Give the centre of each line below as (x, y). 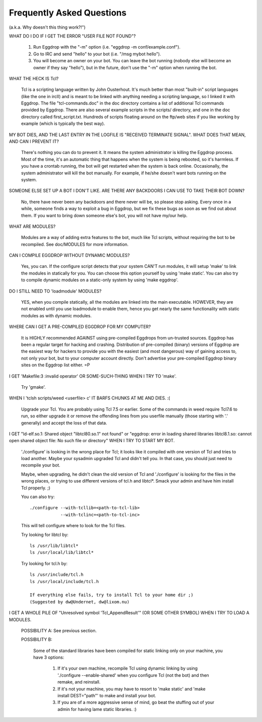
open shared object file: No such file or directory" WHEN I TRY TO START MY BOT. (92, 441)
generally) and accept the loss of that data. (64, 423)
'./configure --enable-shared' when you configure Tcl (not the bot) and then (133, 675)
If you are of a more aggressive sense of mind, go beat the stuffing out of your (136, 703)
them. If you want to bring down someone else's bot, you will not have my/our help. (104, 215)
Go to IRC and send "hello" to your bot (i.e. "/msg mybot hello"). (97, 54)
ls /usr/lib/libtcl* (54, 546)
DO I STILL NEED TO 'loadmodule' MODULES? (55, 291)
